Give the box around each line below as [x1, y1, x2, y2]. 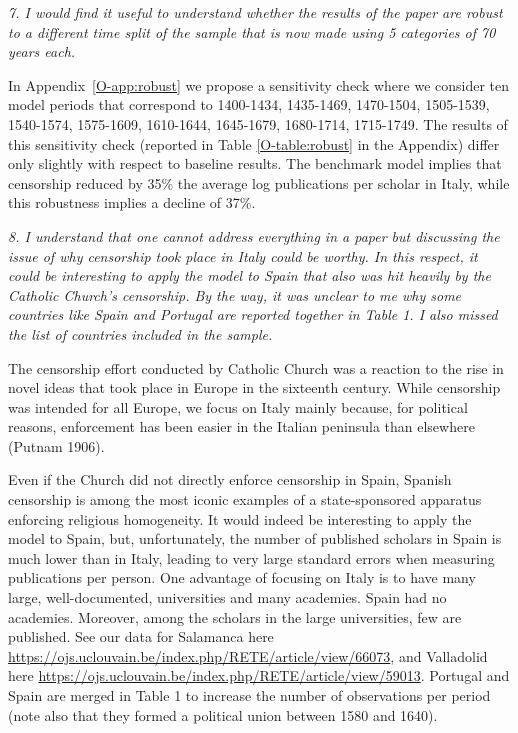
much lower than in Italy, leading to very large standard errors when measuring [8, 547, 495, 568]
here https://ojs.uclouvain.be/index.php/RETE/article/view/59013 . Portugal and [8, 665, 510, 686]
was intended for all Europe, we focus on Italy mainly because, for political [8, 396, 468, 417]
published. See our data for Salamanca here [8, 626, 274, 647]
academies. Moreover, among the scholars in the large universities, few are [8, 606, 462, 627]
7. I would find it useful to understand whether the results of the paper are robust [8, 2, 503, 22]
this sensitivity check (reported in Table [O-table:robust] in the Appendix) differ [8, 133, 500, 154]
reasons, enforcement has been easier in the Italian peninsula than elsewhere [8, 416, 475, 437]
